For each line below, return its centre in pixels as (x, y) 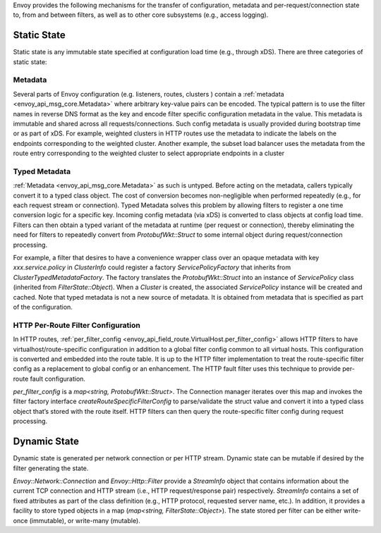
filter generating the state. (51, 468)
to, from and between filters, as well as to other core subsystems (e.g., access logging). (141, 15)
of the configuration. (43, 307)
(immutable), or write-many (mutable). (85, 520)
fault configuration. (58, 379)
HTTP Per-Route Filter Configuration (77, 325)
